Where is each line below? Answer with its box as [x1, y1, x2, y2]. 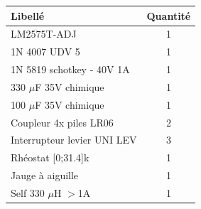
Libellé [11, 8, 45, 23]
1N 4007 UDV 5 [11, 44, 80, 59]
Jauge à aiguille [11, 168, 79, 183]
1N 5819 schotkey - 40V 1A [11, 62, 130, 77]
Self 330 [11, 185, 45, 200]
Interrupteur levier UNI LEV [11, 132, 137, 147]
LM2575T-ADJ [11, 26, 77, 41]
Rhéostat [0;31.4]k [11, 150, 89, 165]
